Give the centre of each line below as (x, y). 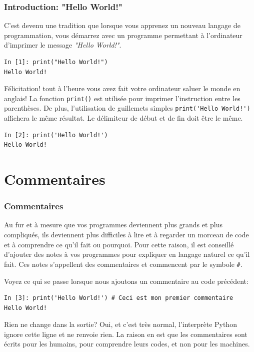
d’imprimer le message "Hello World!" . (63, 45)
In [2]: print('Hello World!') (56, 135)
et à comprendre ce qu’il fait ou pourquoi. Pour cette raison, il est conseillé (119, 244)
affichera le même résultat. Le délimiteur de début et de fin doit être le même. (123, 118)
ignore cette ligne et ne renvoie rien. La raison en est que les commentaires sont (126, 334)
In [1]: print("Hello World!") (56, 62)
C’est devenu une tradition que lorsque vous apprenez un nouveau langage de (122, 25)
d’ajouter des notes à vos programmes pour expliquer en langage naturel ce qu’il (127, 254)
